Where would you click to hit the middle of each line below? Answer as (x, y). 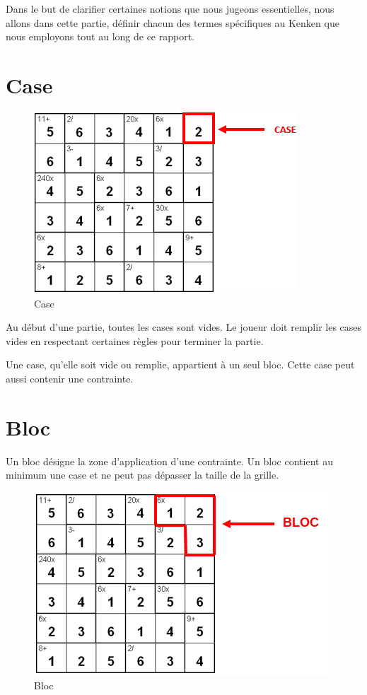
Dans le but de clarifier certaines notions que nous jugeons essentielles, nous (170, 8)
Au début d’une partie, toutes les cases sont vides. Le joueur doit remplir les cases (184, 327)
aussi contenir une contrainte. (70, 378)
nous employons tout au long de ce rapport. (100, 36)
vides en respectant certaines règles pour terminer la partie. (135, 340)
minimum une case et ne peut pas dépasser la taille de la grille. (142, 475)
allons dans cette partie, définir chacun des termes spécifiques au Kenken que (173, 22)
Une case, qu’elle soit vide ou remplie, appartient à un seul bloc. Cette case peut (180, 364)
